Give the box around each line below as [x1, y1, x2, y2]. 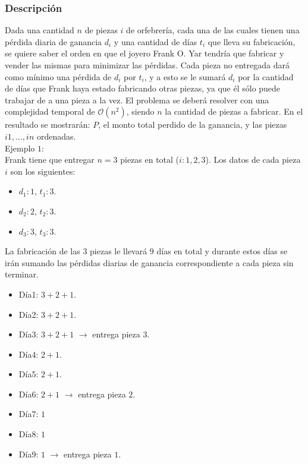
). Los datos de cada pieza [205, 153, 301, 166]
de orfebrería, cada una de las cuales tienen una [126, 24, 300, 36]
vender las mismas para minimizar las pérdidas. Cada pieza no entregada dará [5, 59, 290, 71]
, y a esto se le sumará [144, 70, 226, 83]
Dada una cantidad [5, 24, 74, 36]
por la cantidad [238, 70, 294, 83]
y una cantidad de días [114, 35, 197, 48]
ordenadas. [36, 130, 76, 142]
